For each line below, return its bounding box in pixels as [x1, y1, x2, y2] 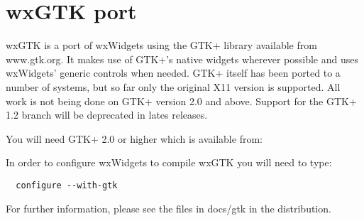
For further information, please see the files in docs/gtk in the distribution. [6, 200, 331, 215]
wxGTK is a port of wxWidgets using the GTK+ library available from [6, 38, 317, 53]
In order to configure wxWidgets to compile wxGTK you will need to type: [6, 155, 332, 170]
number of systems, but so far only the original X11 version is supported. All [6, 79, 341, 94]
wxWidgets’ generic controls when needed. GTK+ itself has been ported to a [6, 65, 341, 80]
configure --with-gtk [16, 180, 118, 190]
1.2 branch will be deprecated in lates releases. [6, 107, 208, 122]
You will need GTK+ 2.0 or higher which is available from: [6, 131, 263, 146]
